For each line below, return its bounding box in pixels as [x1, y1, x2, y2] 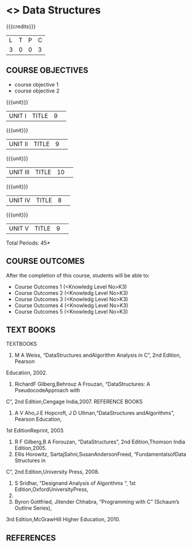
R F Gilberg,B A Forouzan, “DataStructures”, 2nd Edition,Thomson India [14, 438, 186, 445]
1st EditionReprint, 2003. [6, 427, 65, 434]
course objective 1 [14, 81, 59, 88]
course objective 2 [14, 87, 60, 94]
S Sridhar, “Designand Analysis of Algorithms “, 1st [14, 480, 136, 487]
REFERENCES [6, 533, 57, 543]
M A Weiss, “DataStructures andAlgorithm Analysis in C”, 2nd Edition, [14, 352, 181, 359]
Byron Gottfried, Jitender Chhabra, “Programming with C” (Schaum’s [14, 498, 180, 505]
